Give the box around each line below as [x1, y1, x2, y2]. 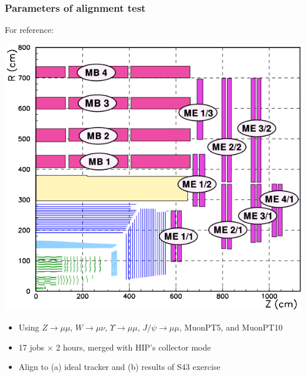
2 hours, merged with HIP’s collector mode [56, 341, 211, 353]
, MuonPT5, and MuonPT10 [179, 321, 283, 333]
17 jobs [18, 341, 45, 353]
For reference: [5, 24, 54, 36]
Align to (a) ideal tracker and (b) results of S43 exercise [18, 361, 221, 373]
